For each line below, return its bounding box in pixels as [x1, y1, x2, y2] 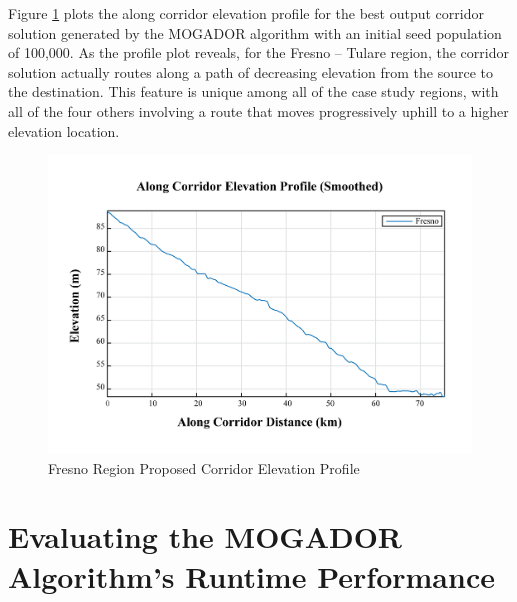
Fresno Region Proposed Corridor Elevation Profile [48, 457, 360, 478]
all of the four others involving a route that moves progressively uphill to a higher [8, 100, 509, 121]
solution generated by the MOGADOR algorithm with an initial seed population [8, 22, 502, 43]
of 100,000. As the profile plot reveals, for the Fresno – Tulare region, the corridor [8, 42, 509, 63]
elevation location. [8, 120, 120, 141]
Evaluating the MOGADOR [8, 516, 403, 557]
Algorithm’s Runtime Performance [8, 555, 495, 596]
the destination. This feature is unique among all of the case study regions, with [8, 81, 499, 102]
